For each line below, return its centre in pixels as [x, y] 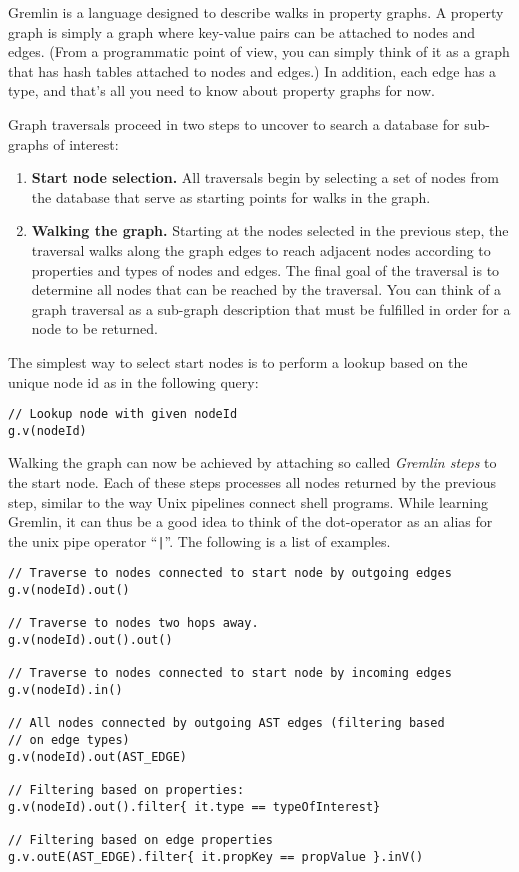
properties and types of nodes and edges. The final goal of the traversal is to [265, 269]
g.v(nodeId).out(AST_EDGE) [97, 756]
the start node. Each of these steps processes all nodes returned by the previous [252, 482]
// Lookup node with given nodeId [123, 414]
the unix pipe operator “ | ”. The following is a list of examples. [199, 540]
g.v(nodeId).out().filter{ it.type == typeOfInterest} [194, 806]
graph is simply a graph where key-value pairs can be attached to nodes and [242, 31]
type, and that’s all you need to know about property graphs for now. [221, 90]
